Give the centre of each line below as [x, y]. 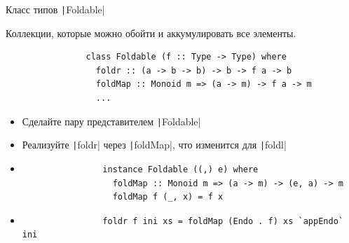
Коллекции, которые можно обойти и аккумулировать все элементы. [151, 33]
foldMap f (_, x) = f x [168, 197]
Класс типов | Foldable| [55, 9]
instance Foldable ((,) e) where [180, 169]
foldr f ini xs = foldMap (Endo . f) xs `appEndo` [223, 221]
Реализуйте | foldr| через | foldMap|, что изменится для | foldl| [154, 145]
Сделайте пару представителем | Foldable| [111, 121]
